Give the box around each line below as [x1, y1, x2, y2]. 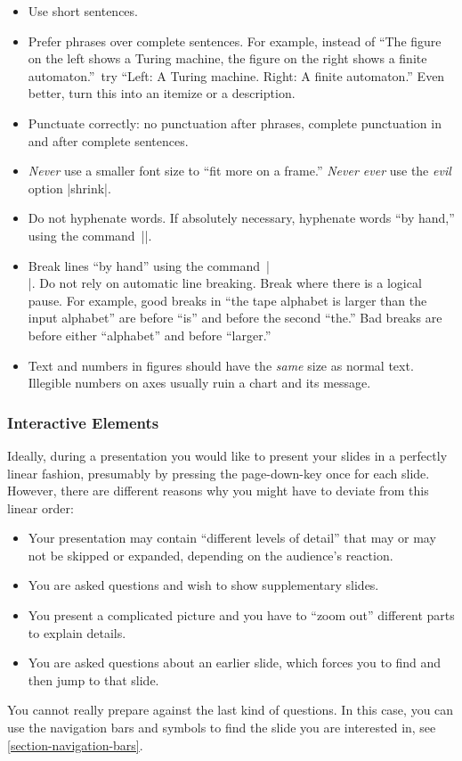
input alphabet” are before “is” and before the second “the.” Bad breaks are [28, 308, 442, 327]
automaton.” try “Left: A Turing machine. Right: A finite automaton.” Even [28, 66, 445, 85]
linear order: [7, 498, 74, 517]
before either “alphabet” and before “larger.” [28, 325, 272, 344]
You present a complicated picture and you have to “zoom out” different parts [28, 606, 455, 625]
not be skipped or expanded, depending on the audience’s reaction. [28, 545, 393, 564]
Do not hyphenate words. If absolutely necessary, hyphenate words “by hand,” [28, 209, 455, 227]
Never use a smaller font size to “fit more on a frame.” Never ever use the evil [28, 161, 451, 180]
